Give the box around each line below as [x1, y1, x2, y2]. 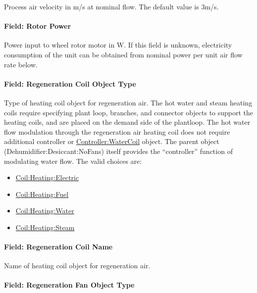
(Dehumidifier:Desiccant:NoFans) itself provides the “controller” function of [4, 146, 233, 156]
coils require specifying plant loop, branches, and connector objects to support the [4, 107, 254, 117]
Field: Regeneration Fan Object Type [4, 280, 135, 290]
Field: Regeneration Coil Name [4, 242, 113, 252]
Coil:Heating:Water [15, 205, 74, 216]
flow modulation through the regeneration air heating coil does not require [4, 126, 230, 137]
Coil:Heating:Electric [15, 172, 79, 183]
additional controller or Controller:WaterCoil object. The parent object [4, 136, 219, 146]
